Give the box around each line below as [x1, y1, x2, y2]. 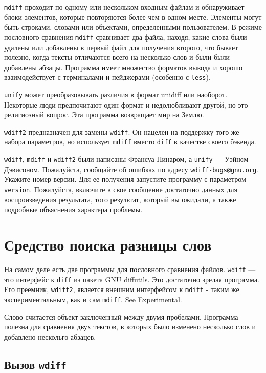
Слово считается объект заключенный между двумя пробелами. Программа [4, 311, 238, 322]
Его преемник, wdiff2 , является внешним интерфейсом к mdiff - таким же [4, 284, 239, 295]
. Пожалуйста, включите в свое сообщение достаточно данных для [30, 184, 237, 195]
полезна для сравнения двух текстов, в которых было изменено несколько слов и [4, 321, 256, 332]
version [4, 186, 30, 194]
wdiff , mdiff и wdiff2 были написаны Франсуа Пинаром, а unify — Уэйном [4, 154, 249, 164]
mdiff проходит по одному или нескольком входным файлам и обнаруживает [4, 2, 245, 12]
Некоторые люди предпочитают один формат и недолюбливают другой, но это [4, 99, 248, 110]
